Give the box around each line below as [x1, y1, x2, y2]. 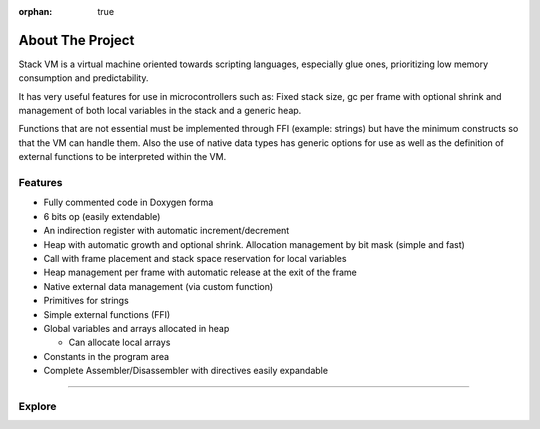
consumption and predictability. [18, 72, 149, 84]
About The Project [18, 31, 135, 49]
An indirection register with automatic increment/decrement [43, 225, 290, 237]
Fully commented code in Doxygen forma [43, 196, 214, 209]
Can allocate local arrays [68, 336, 171, 349]
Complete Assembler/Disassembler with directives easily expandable [43, 365, 329, 377]
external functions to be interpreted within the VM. [18, 151, 227, 163]
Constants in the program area [43, 350, 170, 362]
